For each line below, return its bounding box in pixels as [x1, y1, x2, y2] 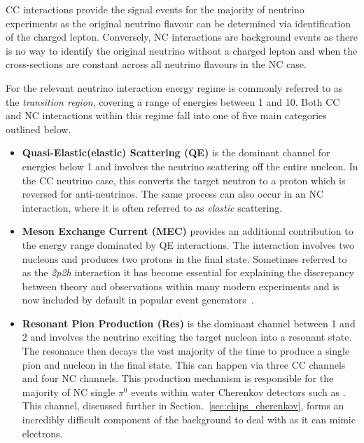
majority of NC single [22, 384, 115, 399]
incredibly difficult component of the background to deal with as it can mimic [22, 412, 356, 427]
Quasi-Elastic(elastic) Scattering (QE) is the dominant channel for [22, 145, 330, 160]
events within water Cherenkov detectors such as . [131, 384, 346, 399]
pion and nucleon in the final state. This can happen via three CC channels [22, 357, 346, 372]
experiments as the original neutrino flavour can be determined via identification [6, 15, 351, 30]
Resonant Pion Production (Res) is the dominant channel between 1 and [22, 315, 356, 330]
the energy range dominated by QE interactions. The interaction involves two [22, 237, 354, 252]
